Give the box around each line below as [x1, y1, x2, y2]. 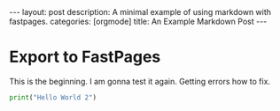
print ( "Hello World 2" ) [9, 92, 97, 102]
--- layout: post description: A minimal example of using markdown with [9, 7, 272, 17]
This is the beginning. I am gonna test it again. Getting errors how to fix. [9, 76, 271, 86]
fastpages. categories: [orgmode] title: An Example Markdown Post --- [9, 16, 268, 26]
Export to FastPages [9, 47, 161, 67]
